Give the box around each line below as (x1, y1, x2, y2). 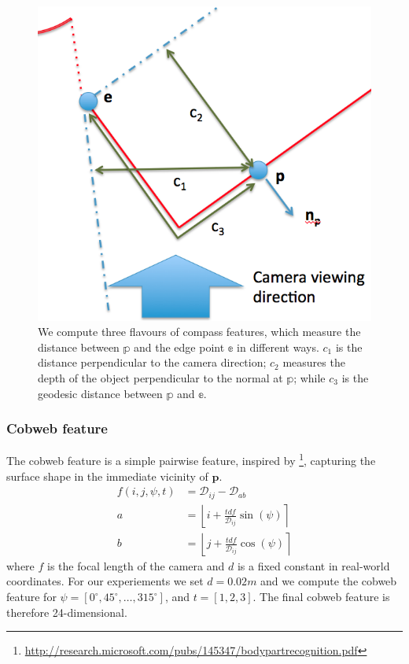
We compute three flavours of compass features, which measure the (38, 323, 361, 340)
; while (293, 370, 326, 386)
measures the (282, 354, 345, 371)
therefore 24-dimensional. (6, 603, 127, 620)
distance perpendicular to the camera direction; (38, 354, 267, 371)
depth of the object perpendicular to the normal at (38, 370, 283, 386)
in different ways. (237, 338, 319, 355)
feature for (6, 588, 57, 604)
